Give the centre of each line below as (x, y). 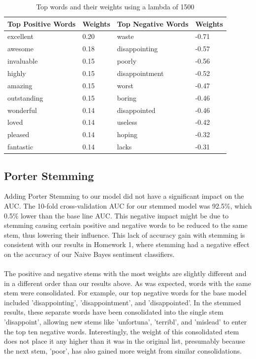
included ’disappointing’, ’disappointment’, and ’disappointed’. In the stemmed (123, 302)
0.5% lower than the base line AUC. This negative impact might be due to (116, 215)
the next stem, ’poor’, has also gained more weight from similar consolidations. (123, 350)
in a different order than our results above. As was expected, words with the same (128, 283)
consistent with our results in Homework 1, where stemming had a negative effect (127, 244)
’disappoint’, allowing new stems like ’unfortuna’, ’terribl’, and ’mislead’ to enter (126, 322)
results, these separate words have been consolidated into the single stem (114, 312)
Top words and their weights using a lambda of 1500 (115, 6)
